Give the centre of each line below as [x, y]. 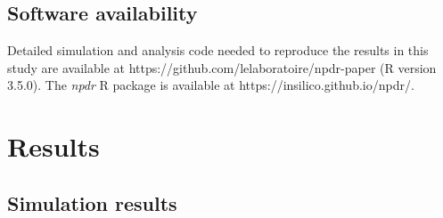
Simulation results [92, 202]
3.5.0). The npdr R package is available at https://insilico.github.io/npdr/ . [211, 85]
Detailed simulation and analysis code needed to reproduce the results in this [218, 50]
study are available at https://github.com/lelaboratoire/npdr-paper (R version [222, 67]
